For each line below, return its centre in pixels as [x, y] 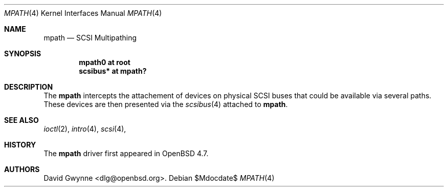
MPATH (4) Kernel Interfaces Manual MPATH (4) [83, 13]
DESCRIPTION [29, 87]
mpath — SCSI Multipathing [90, 38]
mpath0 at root [105, 62]
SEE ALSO [21, 120]
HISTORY [20, 145]
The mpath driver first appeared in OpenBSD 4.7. [126, 153]
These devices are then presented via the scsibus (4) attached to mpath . [166, 104]
